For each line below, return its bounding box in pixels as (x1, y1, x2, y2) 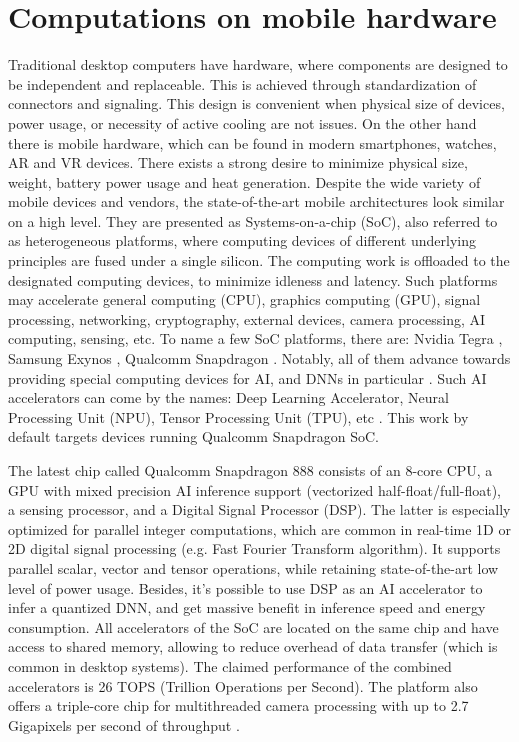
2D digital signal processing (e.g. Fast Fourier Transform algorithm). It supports (8, 538, 501, 559)
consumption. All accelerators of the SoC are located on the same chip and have (8, 616, 499, 637)
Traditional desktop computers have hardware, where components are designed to (8, 54, 508, 75)
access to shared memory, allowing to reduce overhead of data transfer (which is (8, 636, 498, 657)
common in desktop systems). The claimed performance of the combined (8, 655, 452, 676)
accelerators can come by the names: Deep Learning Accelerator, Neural (8, 387, 449, 408)
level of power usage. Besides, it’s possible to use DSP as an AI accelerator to (8, 577, 483, 598)
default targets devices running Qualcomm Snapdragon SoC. (8, 426, 379, 447)
